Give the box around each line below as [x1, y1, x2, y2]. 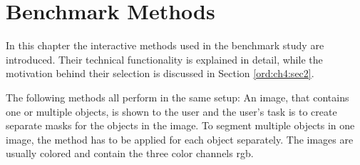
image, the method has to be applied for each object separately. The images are [6, 131, 354, 146]
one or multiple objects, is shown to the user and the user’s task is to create [6, 104, 337, 119]
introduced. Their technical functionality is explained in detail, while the [6, 51, 323, 66]
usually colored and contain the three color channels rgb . [6, 146, 254, 161]
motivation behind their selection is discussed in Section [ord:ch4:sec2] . [6, 66, 314, 81]
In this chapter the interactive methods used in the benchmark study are [6, 38, 324, 53]
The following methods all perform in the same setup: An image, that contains [6, 89, 349, 104]
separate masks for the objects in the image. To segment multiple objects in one [6, 118, 355, 133]
